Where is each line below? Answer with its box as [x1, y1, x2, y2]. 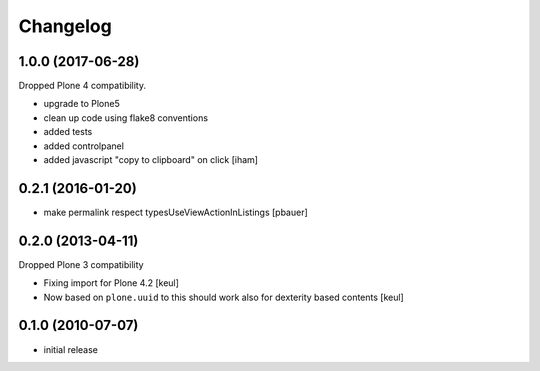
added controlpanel [43, 140, 125, 152]
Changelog [18, 15, 112, 37]
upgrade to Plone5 [43, 98, 120, 110]
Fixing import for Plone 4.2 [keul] [43, 277, 180, 289]
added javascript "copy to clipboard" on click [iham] [43, 154, 259, 166]
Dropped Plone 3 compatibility [18, 258, 144, 270]
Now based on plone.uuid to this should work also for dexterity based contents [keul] [43, 291, 404, 303]
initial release [43, 343, 99, 355]
